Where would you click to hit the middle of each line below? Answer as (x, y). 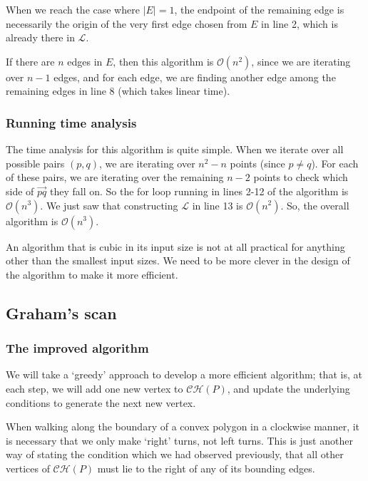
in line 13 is (218, 205)
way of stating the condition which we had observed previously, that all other (175, 454)
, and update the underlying (288, 388)
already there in (40, 37)
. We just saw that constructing (109, 205)
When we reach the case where (73, 9)
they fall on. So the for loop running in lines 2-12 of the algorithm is (199, 191)
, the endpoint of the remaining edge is (259, 9)
